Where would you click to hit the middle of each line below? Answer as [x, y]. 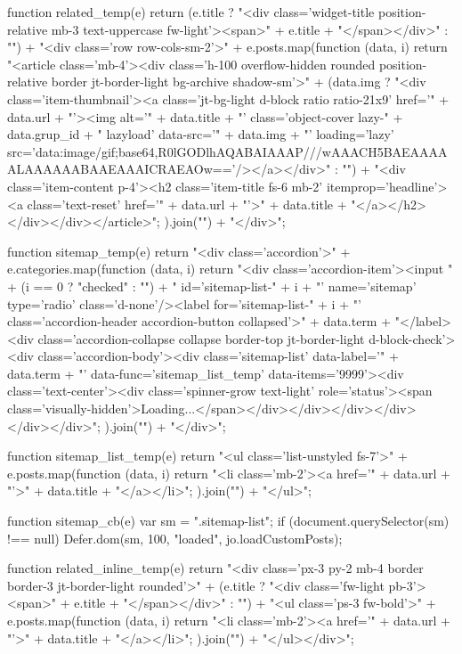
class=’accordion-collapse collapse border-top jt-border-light [201, 338]
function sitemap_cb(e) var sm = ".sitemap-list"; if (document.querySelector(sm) [228, 521]
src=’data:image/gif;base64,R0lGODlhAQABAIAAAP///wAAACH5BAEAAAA [227, 151]
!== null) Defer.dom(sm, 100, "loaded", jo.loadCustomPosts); [175, 538]
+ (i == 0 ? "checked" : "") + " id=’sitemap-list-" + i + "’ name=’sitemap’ [212, 286]
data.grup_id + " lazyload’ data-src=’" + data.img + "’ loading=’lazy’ [201, 134]
